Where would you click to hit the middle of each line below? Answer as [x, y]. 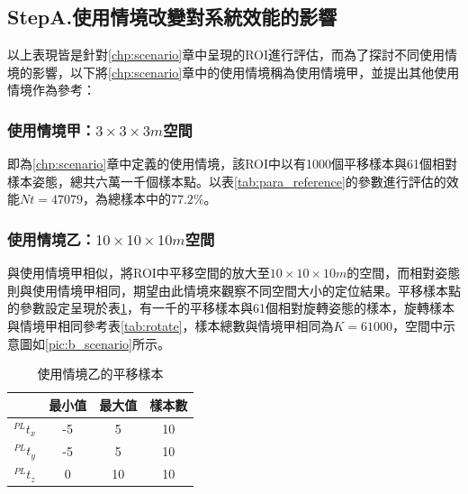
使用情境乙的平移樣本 [100, 374]
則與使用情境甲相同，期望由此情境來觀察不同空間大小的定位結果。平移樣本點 [234, 290]
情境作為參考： [51, 90]
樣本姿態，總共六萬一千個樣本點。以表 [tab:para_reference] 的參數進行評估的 [227, 181]
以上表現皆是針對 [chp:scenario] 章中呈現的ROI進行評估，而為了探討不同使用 [226, 55]
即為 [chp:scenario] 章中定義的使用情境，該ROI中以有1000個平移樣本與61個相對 [233, 164]
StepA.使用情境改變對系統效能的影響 [172, 17]
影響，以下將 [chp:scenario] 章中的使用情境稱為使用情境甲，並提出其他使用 [246, 72]
